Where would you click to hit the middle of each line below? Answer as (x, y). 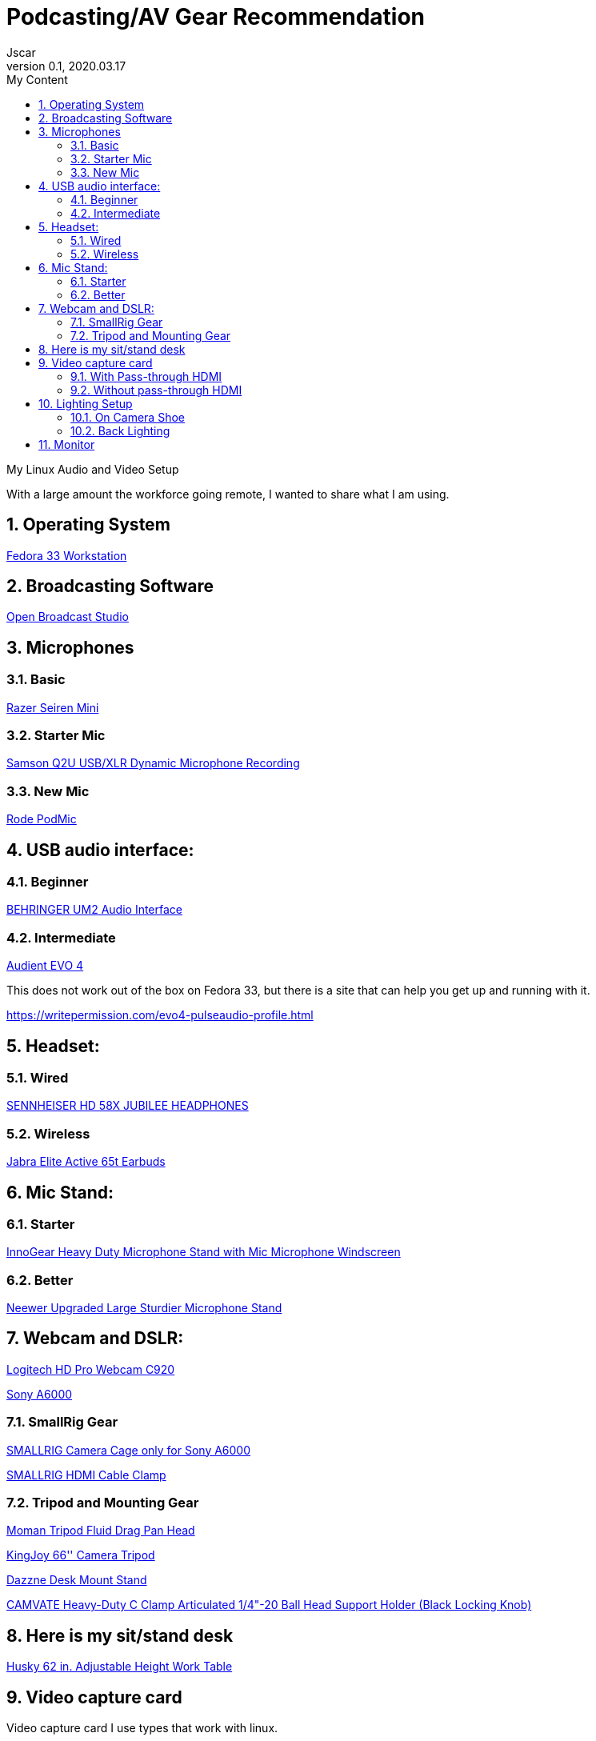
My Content (37, 79)
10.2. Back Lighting (120, 430)
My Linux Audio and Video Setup (93, 469)
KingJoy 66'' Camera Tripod (81, 1555)
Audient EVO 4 (45, 966)
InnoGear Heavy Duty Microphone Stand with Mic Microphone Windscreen (204, 1252)
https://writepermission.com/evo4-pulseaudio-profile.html (160, 1015)
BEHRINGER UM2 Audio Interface (94, 910)
